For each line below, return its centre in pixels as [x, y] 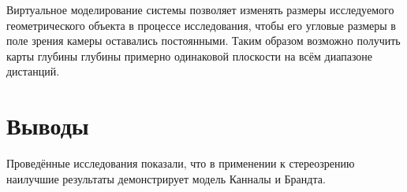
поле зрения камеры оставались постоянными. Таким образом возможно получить [203, 41]
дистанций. [33, 71]
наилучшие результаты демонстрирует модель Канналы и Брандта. [166, 178]
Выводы [48, 126]
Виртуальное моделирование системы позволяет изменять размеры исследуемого [200, 9]
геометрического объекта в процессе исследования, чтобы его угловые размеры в [201, 25]
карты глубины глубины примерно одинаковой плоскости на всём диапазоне [190, 55]
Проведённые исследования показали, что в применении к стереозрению [181, 163]
